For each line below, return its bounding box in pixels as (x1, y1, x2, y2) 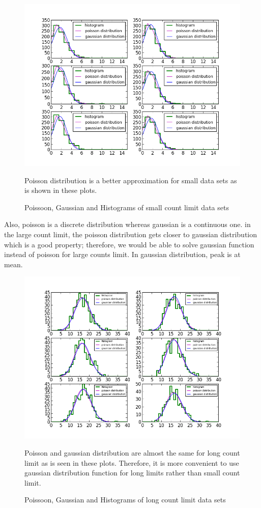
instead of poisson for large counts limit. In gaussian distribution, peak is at (4, 249, 241, 260)
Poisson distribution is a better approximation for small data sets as (24, 175, 237, 185)
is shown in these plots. (24, 185, 97, 195)
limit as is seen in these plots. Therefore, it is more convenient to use (24, 457, 239, 468)
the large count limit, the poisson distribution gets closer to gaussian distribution (4, 229, 257, 239)
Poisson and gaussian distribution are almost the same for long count (24, 447, 240, 458)
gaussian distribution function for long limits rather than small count (24, 467, 240, 478)
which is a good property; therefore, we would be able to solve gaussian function (4, 239, 254, 249)
